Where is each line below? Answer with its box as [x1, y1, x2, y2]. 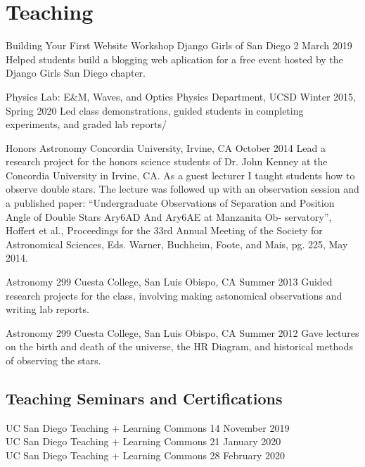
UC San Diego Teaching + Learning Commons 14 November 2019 [6, 420, 290, 435]
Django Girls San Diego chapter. [6, 65, 146, 80]
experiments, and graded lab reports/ [6, 117, 167, 132]
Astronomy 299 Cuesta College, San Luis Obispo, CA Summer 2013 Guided [6, 274, 333, 289]
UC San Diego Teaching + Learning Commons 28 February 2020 [6, 447, 286, 462]
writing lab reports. [6, 302, 89, 316]
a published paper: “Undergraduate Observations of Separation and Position [6, 196, 335, 210]
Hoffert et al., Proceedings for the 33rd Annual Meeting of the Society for [6, 223, 323, 238]
